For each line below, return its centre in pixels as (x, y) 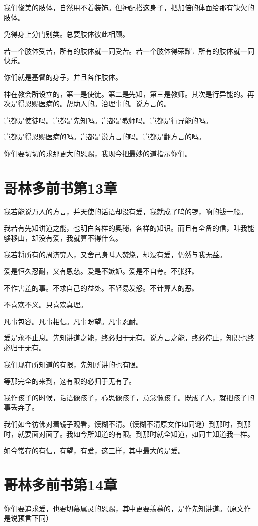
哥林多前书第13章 (61, 187)
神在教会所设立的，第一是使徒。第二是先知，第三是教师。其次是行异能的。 (126, 94)
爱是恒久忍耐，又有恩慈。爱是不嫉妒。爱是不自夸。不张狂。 (101, 271)
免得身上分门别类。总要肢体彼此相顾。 (66, 34)
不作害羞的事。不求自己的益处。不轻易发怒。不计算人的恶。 (101, 288)
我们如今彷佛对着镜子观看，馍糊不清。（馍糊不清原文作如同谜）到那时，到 (124, 424)
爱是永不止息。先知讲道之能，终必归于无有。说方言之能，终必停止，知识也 (126, 338)
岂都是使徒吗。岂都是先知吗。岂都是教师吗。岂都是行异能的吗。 (108, 120)
